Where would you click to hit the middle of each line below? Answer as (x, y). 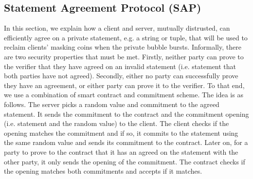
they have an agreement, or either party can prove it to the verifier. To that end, (124, 85)
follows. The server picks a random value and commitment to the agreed (112, 104)
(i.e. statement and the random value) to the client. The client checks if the (117, 123)
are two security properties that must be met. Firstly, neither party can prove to (124, 56)
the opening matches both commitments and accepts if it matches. (103, 171)
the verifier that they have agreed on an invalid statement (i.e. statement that (120, 66)
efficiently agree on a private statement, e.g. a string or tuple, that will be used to (126, 37)
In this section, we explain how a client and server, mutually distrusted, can (117, 28)
